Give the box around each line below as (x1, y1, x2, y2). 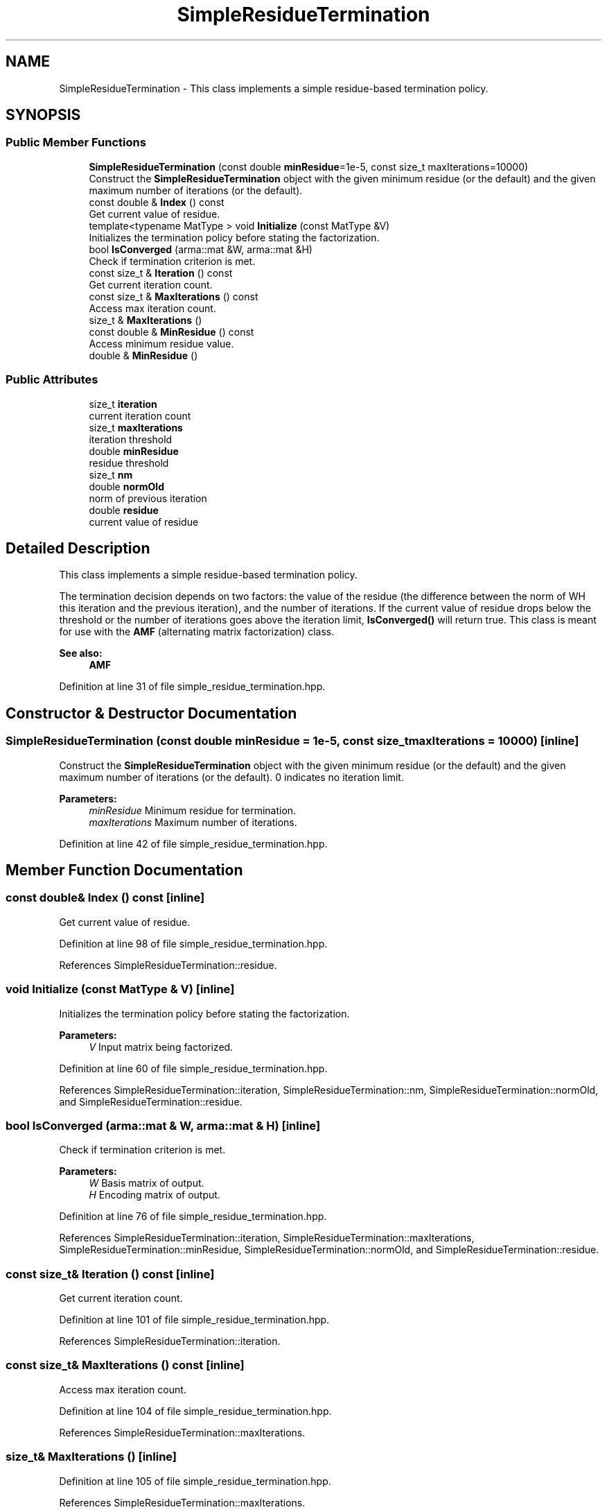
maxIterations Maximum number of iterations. (89, 816, 297, 828)
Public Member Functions (6, 135, 146, 150)
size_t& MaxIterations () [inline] (6, 1450, 177, 1464)
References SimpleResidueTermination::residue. (59, 959, 277, 971)
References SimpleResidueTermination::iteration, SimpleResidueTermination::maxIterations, (59, 1232, 475, 1244)
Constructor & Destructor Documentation (6, 704, 297, 722)
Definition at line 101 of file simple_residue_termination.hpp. (59, 1314, 330, 1326)
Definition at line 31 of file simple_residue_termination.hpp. (59, 680, 326, 693)
